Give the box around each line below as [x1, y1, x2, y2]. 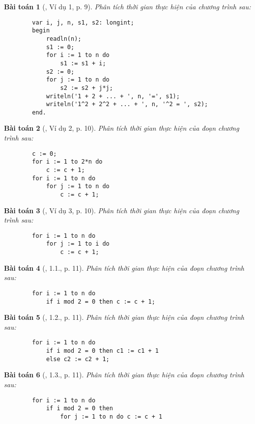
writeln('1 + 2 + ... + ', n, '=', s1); [46, 92, 180, 100]
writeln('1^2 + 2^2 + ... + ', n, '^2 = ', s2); [46, 101, 208, 108]
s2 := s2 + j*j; [60, 84, 113, 91]
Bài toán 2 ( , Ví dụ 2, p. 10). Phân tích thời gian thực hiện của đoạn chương [4, 123, 239, 133]
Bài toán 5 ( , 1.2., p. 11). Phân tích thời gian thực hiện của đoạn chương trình [4, 312, 244, 322]
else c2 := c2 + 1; [46, 355, 110, 363]
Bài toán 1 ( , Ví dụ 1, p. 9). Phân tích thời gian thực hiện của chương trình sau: [4, 1, 251, 11]
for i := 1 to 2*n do [32, 158, 103, 166]
